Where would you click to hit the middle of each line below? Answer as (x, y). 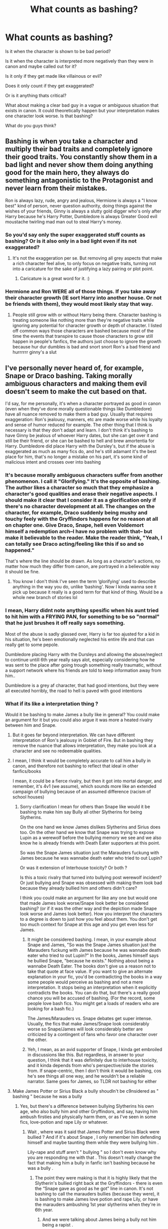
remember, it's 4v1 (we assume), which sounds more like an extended (84, 786)
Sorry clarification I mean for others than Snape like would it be (85, 807)
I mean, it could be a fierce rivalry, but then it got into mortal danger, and (87, 781)
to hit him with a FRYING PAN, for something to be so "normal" (82, 617)
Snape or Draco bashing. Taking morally (69, 376)
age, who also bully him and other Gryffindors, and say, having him (89, 1112)
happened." (20, 550)
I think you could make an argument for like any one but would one (88, 898)
